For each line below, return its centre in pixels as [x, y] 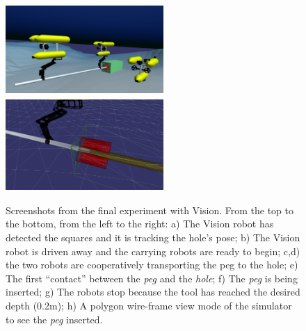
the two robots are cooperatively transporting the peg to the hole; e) [152, 265]
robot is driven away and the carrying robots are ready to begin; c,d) [153, 251]
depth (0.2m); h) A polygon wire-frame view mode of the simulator [149, 305]
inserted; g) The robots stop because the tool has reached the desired [153, 292]
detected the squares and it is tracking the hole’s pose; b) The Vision [153, 237]
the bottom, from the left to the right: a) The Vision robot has [140, 224]
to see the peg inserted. [54, 319]
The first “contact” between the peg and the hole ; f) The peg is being [152, 278]
